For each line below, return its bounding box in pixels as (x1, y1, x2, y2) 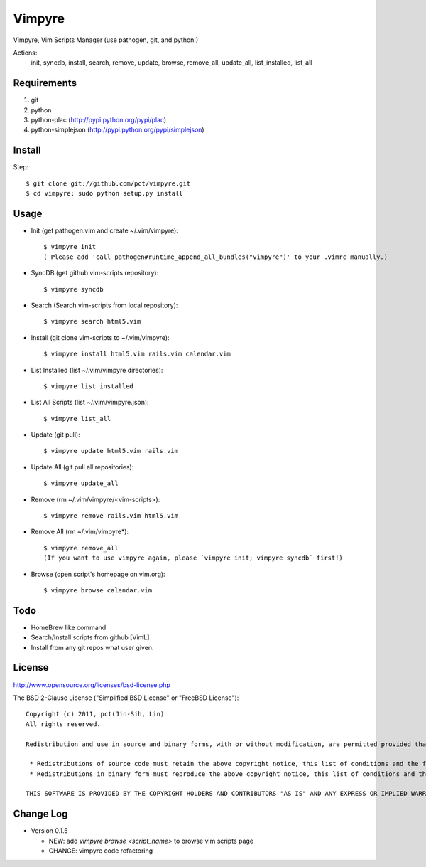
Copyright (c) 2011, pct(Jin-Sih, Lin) (26, 710, 165, 718)
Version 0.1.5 (31, 826, 68, 835)
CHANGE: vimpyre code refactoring (48, 846, 153, 855)
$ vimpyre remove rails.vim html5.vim (43, 512, 179, 520)
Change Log (13, 808, 68, 820)
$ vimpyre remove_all (43, 544, 119, 552)
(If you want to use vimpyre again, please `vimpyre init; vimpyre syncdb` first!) (43, 554, 344, 562)
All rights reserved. (26, 720, 101, 728)
